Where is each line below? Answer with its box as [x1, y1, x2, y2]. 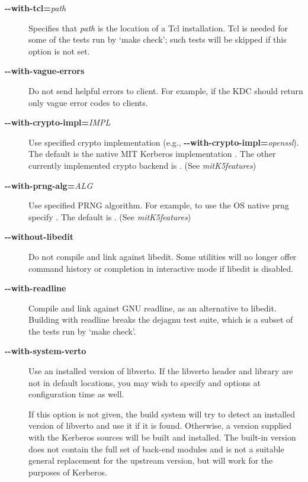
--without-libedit [5, 230, 74, 243]
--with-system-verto [5, 345, 86, 357]
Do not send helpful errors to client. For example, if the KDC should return [28, 84, 303, 97]
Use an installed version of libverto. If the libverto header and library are [28, 365, 293, 377]
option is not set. [28, 44, 90, 57]
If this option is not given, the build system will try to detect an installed [28, 407, 295, 420]
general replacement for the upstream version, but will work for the [28, 454, 273, 467]
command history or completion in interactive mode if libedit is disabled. [28, 262, 294, 274]
